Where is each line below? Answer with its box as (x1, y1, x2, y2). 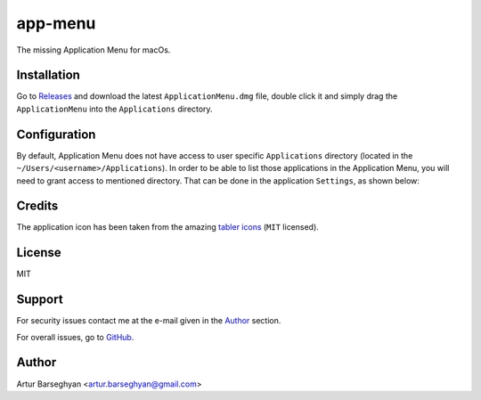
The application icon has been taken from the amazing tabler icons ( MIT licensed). (16, 222, 320, 233)
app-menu (16, 13, 96, 33)
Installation (16, 68, 80, 83)
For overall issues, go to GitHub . (16, 331, 135, 342)
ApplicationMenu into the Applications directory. (16, 103, 213, 114)
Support (16, 292, 63, 307)
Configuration (16, 127, 96, 142)
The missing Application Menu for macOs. (16, 45, 171, 55)
